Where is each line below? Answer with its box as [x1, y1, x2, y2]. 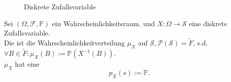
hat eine [15, 59, 40, 69]
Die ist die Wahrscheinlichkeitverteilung [4, 38, 125, 47]
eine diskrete [189, 18, 228, 28]
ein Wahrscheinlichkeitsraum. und [52, 18, 155, 28]
